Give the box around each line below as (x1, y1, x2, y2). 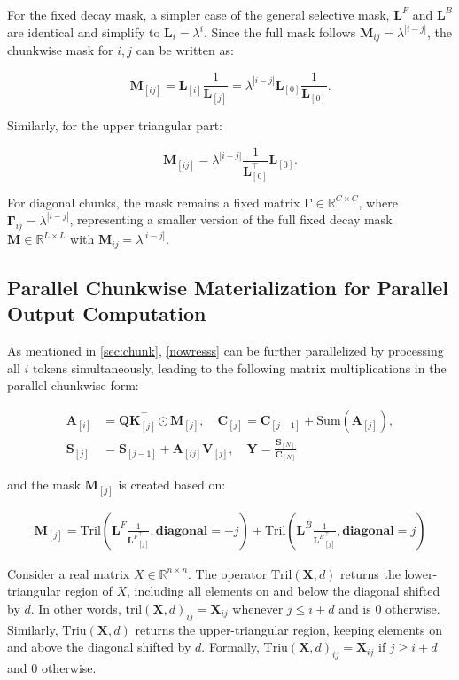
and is (338, 598, 371, 617)
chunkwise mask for (7, 41, 113, 59)
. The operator (188, 564, 268, 582)
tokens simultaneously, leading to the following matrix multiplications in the (32, 358, 447, 377)
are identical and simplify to (7, 23, 160, 42)
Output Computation (7, 300, 206, 327)
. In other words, (30, 598, 121, 617)
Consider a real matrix (7, 564, 130, 582)
